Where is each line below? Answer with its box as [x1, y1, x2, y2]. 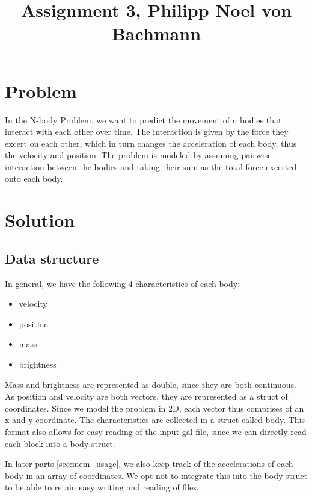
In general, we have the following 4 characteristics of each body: [5, 277, 240, 289]
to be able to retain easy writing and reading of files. [5, 481, 199, 493]
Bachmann [111, 21, 201, 46]
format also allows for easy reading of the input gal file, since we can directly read [5, 425, 307, 437]
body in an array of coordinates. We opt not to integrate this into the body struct [5, 469, 307, 481]
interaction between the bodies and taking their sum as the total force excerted [5, 160, 297, 173]
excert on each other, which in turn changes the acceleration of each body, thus [5, 137, 297, 149]
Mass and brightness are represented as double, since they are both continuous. [5, 378, 296, 390]
